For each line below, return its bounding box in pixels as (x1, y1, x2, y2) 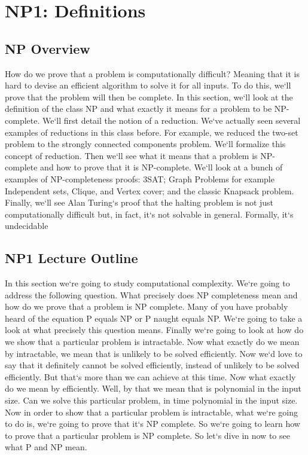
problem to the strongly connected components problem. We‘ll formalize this (5, 138, 286, 150)
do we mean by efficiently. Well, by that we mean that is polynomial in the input (5, 382, 301, 395)
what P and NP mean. (5, 441, 87, 453)
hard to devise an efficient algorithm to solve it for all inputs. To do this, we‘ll (5, 79, 291, 91)
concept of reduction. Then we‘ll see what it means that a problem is (5, 149, 258, 161)
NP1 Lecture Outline (5, 249, 138, 267)
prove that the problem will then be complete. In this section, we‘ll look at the (5, 90, 293, 103)
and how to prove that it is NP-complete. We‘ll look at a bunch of (40, 161, 283, 173)
